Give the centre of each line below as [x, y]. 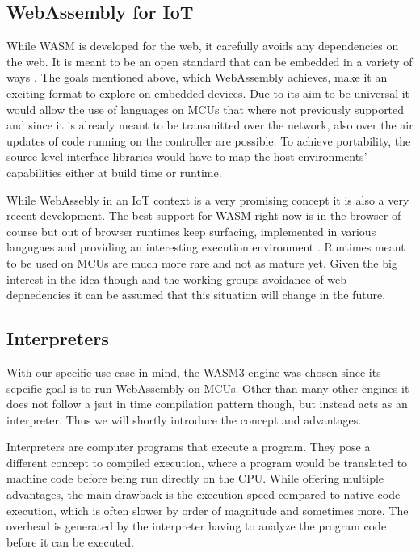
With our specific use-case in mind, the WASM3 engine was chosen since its [194, 371]
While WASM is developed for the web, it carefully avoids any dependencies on [203, 46]
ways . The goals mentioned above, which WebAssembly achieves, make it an [197, 77]
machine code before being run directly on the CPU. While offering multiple [195, 478]
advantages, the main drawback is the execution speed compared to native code [204, 494]
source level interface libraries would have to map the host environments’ [187, 156]
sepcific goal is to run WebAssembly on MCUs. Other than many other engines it [208, 388]
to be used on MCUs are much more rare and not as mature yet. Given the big [202, 262]
